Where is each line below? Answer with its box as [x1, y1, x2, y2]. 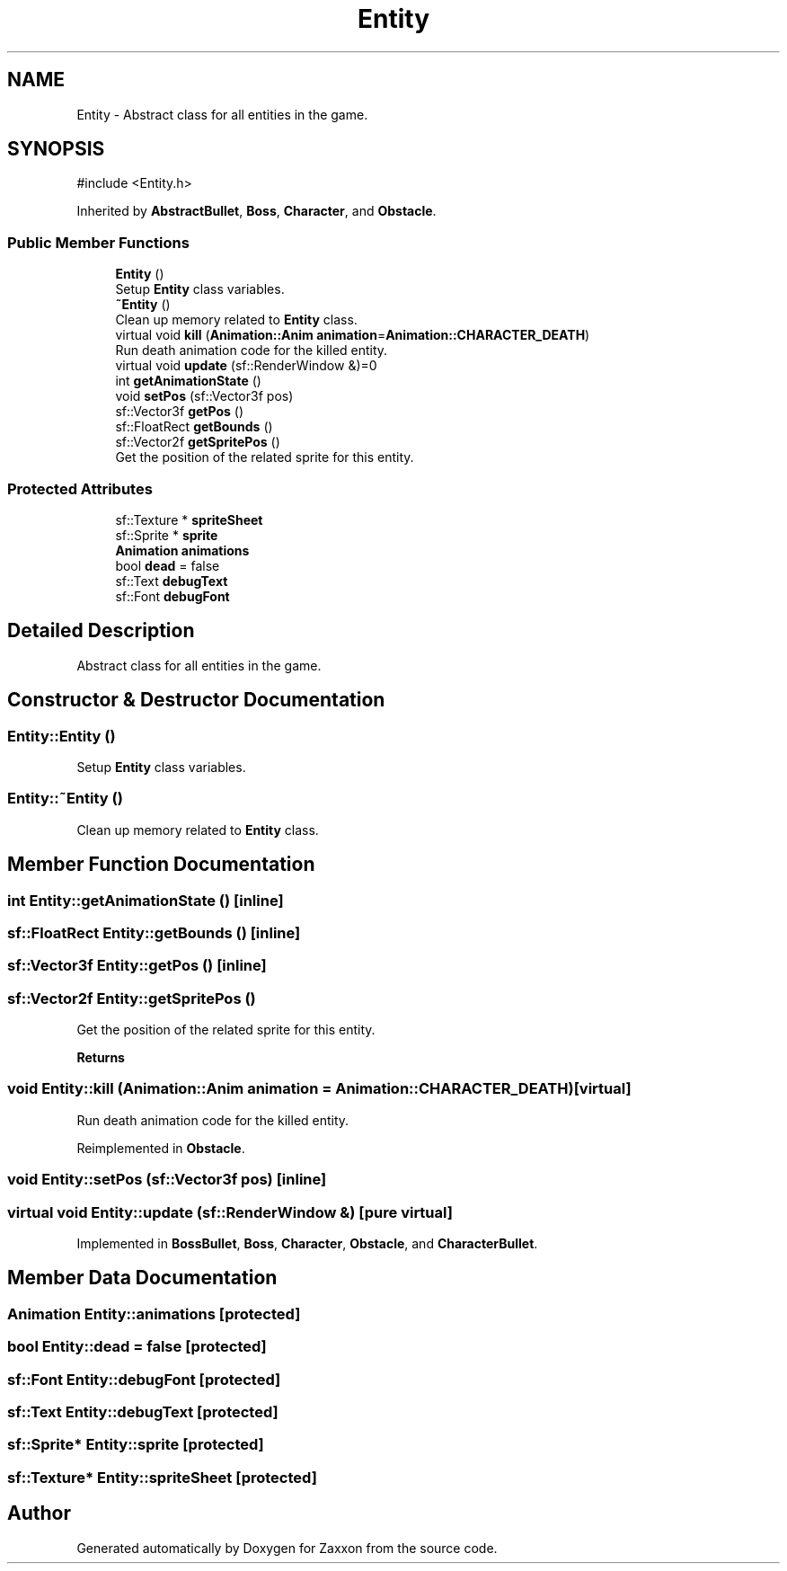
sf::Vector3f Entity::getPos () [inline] [7, 956, 267, 975]
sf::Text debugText [115, 572, 228, 589]
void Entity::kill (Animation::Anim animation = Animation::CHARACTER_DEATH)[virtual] [7, 1079, 632, 1098]
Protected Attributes [7, 479, 153, 498]
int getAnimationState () [115, 373, 261, 389]
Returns [76, 1050, 125, 1066]
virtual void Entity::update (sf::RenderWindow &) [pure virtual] [7, 1203, 453, 1221]
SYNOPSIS [7, 138, 105, 161]
